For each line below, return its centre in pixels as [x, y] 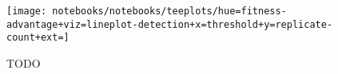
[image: [27, 11]
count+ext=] [38, 38]
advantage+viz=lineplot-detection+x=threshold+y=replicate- [170, 24]
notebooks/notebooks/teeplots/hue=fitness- [169, 11]
